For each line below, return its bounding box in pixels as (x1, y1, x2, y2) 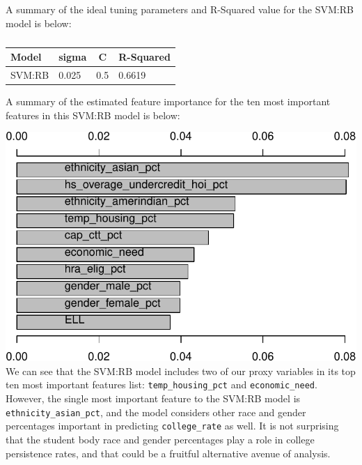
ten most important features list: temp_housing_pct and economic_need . (6, 377, 317, 392)
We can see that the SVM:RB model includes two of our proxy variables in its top (6, 363, 356, 378)
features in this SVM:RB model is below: (6, 107, 180, 122)
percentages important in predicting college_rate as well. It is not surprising (6, 418, 339, 433)
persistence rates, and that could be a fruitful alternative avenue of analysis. (6, 445, 331, 460)
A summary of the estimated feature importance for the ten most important (6, 94, 331, 109)
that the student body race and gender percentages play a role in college (6, 432, 315, 446)
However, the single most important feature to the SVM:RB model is (6, 391, 301, 406)
